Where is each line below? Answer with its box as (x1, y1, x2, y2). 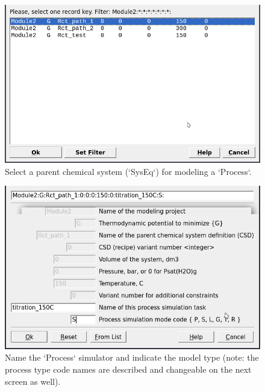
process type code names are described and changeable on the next (5, 362, 252, 375)
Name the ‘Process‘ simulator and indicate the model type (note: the (5, 351, 259, 364)
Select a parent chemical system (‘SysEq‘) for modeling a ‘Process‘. (5, 165, 252, 177)
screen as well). (5, 375, 61, 387)
